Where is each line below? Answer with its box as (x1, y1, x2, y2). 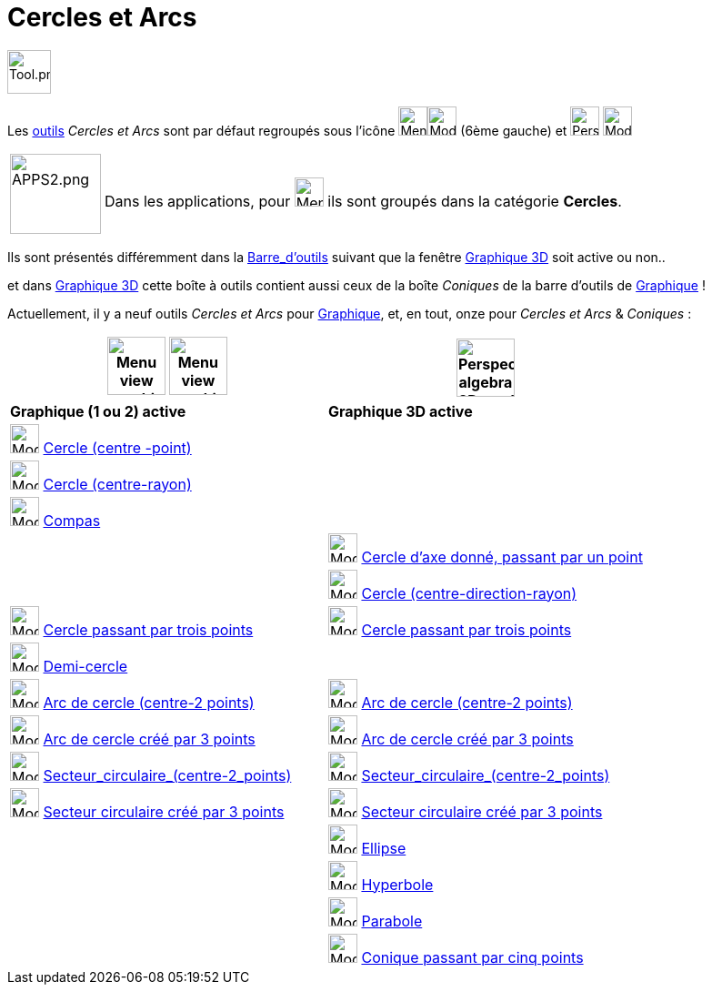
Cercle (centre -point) (43, 438, 192, 457)
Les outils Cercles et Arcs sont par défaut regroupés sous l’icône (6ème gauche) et (7, 122, 567, 138)
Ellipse (361, 838, 406, 857)
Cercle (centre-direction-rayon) (361, 583, 577, 602)
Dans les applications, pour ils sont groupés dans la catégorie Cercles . (105, 191, 622, 210)
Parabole (361, 911, 423, 930)
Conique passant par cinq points (361, 947, 584, 967)
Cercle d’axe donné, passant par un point (361, 547, 643, 566)
